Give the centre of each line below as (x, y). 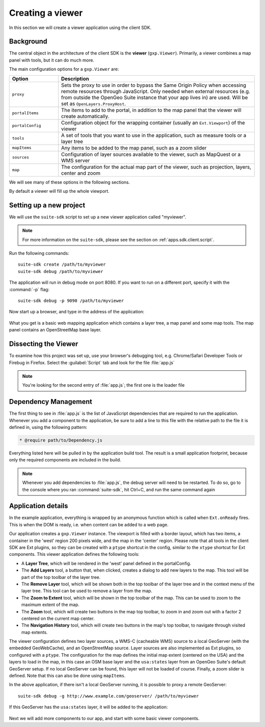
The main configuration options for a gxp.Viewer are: (64, 69)
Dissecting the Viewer (44, 344)
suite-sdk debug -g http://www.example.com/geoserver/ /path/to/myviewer (108, 696)
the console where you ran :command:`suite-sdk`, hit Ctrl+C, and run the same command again (119, 489)
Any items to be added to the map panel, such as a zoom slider (134, 148)
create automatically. (85, 116)
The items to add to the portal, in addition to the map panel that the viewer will (151, 110)
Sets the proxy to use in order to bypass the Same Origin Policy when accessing (154, 85)
